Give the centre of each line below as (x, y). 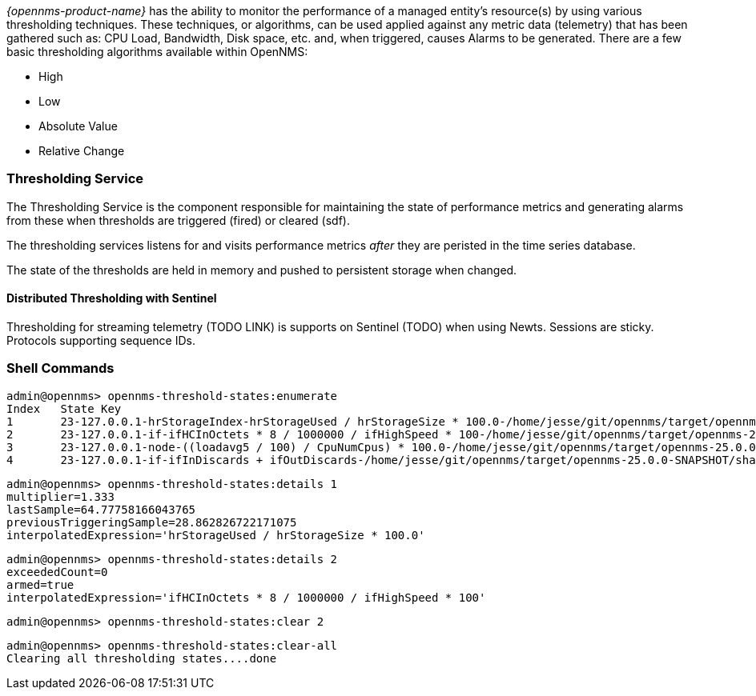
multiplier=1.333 (60, 496)
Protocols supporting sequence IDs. (101, 340)
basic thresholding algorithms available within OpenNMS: (157, 52)
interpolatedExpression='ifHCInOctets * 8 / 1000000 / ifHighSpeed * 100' (246, 597)
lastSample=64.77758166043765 (101, 509)
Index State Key (64, 408)
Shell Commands (60, 368)
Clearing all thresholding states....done (142, 658)
